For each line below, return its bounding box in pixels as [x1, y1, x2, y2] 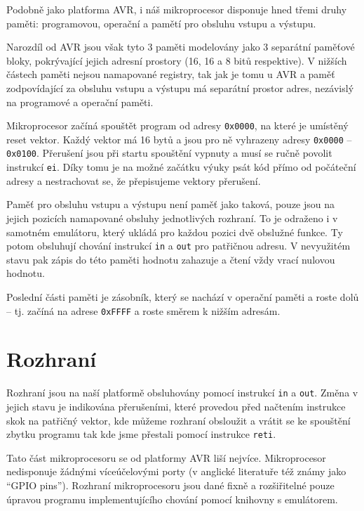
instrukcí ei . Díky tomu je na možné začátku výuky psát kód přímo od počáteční [6, 160, 356, 174]
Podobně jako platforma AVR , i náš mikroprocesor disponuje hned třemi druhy [6, 2, 347, 16]
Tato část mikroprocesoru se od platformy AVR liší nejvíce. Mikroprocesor [6, 450, 326, 465]
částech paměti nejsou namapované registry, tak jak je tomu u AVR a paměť [6, 67, 335, 82]
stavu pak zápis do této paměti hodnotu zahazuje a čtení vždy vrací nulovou [6, 252, 335, 266]
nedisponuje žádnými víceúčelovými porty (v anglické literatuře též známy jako [6, 464, 346, 479]
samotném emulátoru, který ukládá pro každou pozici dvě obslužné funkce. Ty [6, 224, 343, 239]
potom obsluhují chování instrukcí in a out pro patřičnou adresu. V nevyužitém [6, 238, 351, 253]
